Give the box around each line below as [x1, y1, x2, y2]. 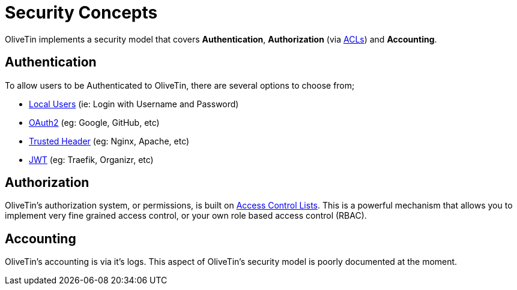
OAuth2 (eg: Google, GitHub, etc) [29, 117, 160, 128]
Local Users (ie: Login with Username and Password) [29, 98, 239, 109]
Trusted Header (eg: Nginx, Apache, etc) [29, 135, 190, 146]
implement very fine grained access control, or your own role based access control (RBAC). [5, 210, 367, 221]
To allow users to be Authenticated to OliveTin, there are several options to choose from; [5, 80, 355, 90]
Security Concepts [5, 2, 158, 23]
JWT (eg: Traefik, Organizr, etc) [29, 154, 154, 165]
